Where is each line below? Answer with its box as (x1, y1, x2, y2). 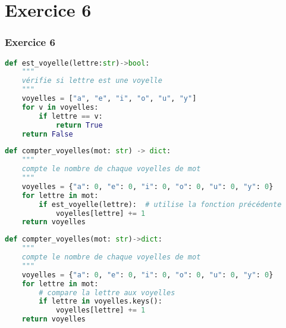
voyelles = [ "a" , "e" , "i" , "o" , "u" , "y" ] (21, 94, 197, 103)
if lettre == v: (39, 112, 103, 120)
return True (55, 120, 103, 129)
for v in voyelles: (21, 103, 99, 112)
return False (21, 129, 73, 138)
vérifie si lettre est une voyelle (21, 76, 162, 85)
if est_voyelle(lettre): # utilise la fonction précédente (39, 200, 282, 209)
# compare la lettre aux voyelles (39, 288, 175, 297)
